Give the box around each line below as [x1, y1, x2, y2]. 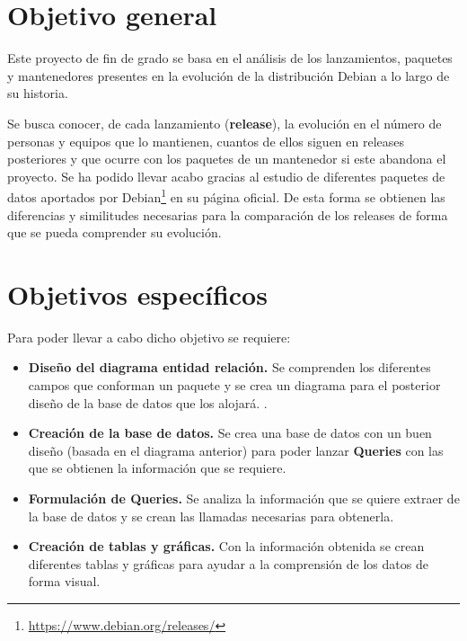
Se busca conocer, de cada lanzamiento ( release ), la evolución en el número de [7, 113, 442, 132]
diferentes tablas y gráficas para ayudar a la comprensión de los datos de [28, 554, 428, 573]
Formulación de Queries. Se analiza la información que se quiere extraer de [28, 489, 460, 507]
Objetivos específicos [7, 275, 268, 312]
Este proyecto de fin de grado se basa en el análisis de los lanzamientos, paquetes [7, 49, 453, 67]
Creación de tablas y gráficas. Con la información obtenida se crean [28, 537, 425, 556]
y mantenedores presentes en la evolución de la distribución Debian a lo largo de [7, 66, 450, 85]
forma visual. [28, 572, 101, 591]
